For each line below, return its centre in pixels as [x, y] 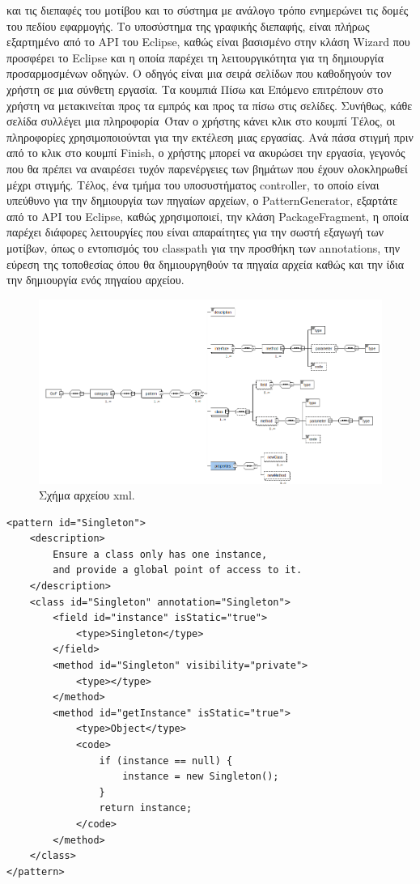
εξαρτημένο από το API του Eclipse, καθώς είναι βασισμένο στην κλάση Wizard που [208, 42]
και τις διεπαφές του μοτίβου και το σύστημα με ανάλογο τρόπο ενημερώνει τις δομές [208, 10]
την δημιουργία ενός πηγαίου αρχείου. [95, 280]
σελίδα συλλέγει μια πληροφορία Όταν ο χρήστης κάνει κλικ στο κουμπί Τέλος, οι [201, 121]
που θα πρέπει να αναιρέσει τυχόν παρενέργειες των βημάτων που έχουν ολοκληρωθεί [207, 168]
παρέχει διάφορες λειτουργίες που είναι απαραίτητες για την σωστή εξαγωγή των [195, 232]
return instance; [146, 808]
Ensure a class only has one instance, [160, 554]
